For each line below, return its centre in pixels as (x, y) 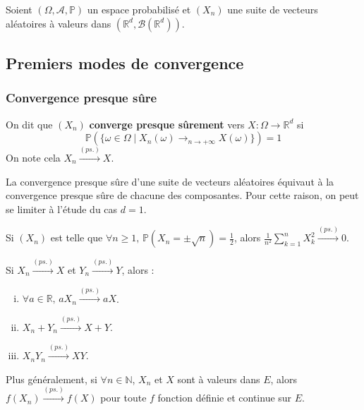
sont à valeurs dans (219, 379)
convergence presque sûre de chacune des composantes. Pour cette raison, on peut (182, 195)
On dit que (29, 124)
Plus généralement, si (51, 379)
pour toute (123, 398)
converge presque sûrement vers (167, 124)
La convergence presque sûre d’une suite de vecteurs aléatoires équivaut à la (170, 181)
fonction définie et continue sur (225, 398)
